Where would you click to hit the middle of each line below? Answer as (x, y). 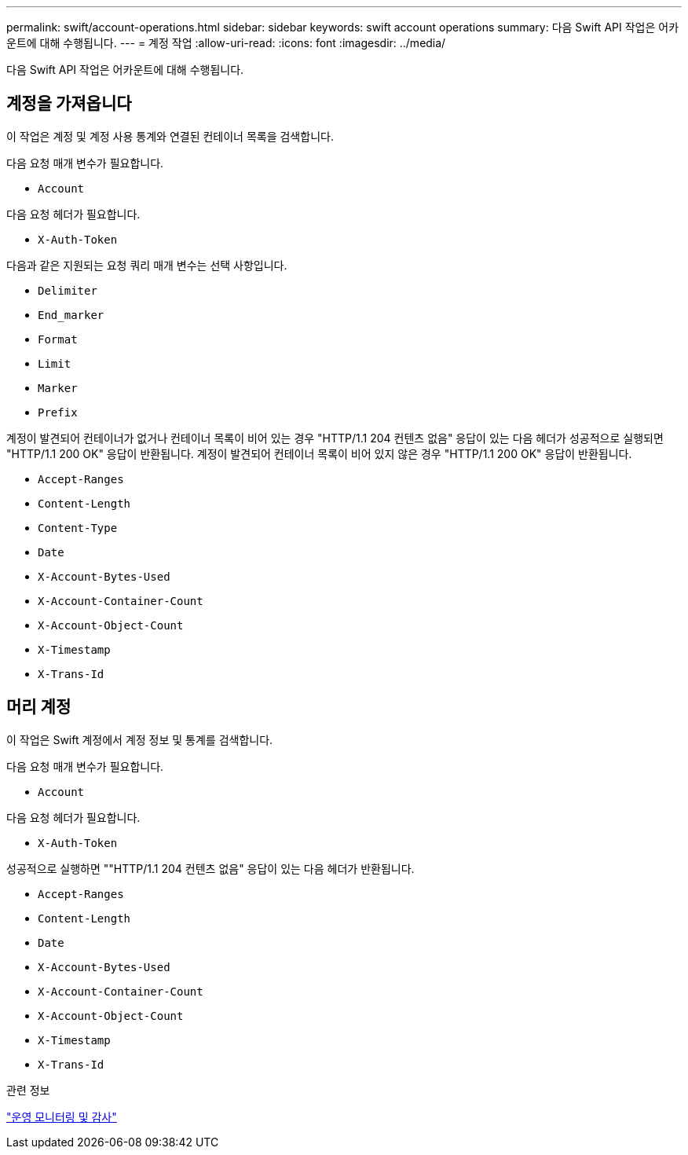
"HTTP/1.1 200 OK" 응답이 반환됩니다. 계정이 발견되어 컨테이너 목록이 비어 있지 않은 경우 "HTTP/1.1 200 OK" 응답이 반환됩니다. (319, 453)
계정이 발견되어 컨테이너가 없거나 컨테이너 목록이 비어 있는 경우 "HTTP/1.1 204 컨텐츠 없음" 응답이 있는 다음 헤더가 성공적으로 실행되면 (335, 438)
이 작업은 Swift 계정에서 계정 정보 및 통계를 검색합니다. (140, 739)
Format (58, 339)
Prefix (58, 412)
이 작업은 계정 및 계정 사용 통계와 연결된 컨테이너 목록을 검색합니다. (170, 136)
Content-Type (78, 528)
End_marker (71, 315)
